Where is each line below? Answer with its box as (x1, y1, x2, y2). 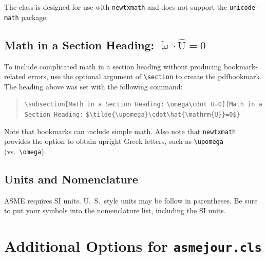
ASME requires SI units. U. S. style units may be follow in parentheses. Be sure (4, 195, 258, 206)
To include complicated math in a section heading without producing (4, 61, 222, 71)
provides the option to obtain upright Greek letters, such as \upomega (4, 136, 223, 146)
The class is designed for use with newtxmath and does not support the (4, 2, 227, 12)
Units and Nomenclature (4, 171, 138, 187)
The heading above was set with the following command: (4, 81, 183, 91)
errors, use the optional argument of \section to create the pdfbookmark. (28, 71, 262, 82)
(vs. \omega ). (4, 145, 46, 156)
